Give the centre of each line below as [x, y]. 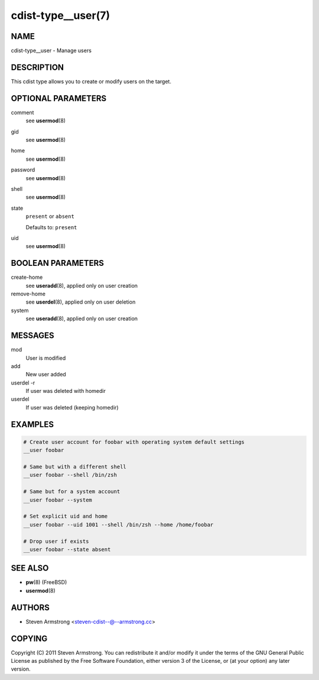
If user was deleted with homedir [66, 391]
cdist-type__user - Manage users [51, 51]
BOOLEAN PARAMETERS [58, 263]
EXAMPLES [32, 424]
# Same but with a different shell [75, 467]
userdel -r [23, 383]
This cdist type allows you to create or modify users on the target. [91, 81]
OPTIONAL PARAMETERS [59, 98]
